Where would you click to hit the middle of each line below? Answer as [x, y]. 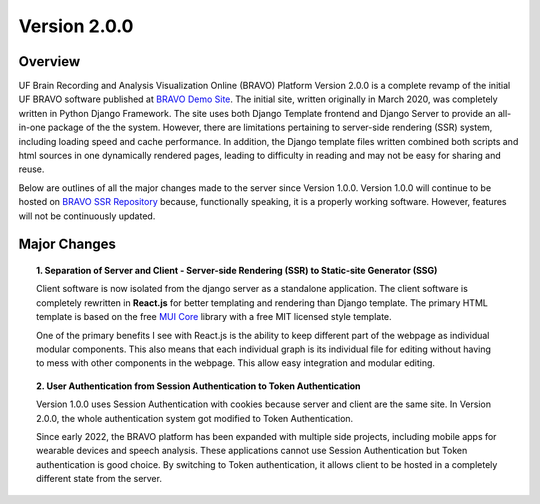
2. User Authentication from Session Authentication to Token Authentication [198, 386]
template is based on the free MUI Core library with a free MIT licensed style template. [214, 317]
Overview [49, 61]
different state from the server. [99, 479]
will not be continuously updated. [87, 216]
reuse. [31, 169]
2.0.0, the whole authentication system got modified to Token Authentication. [195, 418]
